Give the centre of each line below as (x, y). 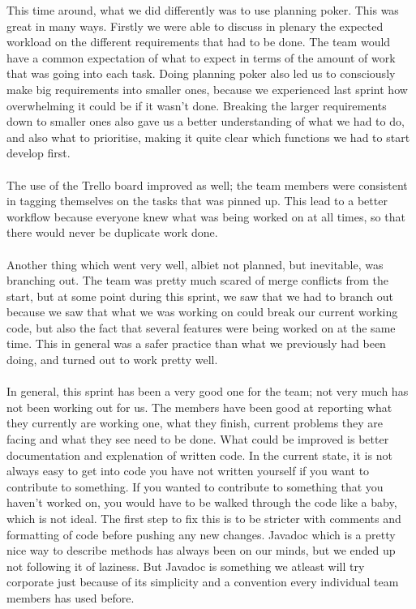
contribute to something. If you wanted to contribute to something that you (195, 486)
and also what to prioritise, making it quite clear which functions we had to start (208, 137)
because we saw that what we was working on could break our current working (202, 312)
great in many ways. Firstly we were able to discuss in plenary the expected (195, 26)
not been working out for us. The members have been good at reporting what (199, 407)
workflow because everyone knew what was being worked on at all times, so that (206, 216)
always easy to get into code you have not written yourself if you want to (188, 471)
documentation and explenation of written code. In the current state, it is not (199, 455)
